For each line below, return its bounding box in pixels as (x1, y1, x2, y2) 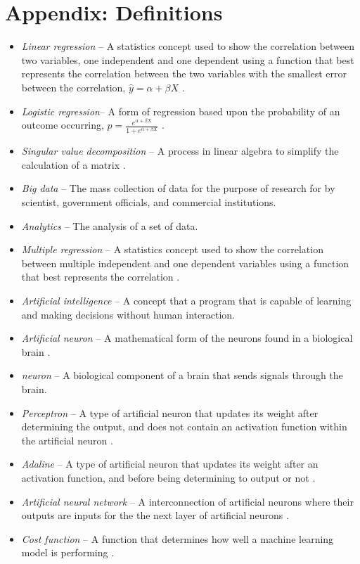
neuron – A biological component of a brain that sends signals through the (21, 368, 343, 383)
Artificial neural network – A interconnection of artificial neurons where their (21, 494, 354, 508)
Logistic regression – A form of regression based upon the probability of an (21, 103, 340, 118)
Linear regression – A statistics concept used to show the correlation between (21, 39, 354, 53)
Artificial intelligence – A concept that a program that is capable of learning (21, 293, 352, 308)
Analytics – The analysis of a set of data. (21, 218, 198, 233)
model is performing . (21, 545, 115, 560)
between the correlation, (21, 79, 126, 94)
